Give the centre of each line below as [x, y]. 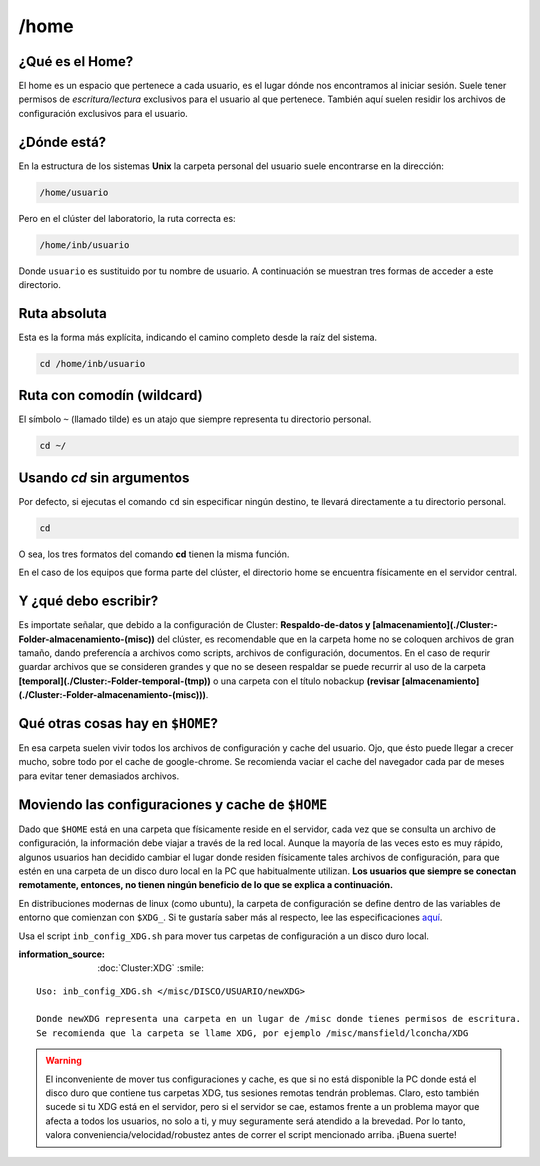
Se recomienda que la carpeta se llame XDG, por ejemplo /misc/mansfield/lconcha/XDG [252, 1033]
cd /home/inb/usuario [92, 363]
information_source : [61, 954]
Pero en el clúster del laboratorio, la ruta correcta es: [127, 218]
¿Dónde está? [62, 141]
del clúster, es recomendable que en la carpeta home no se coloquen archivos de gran [335, 639]
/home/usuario [74, 192]
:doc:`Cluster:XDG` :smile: [150, 968]
